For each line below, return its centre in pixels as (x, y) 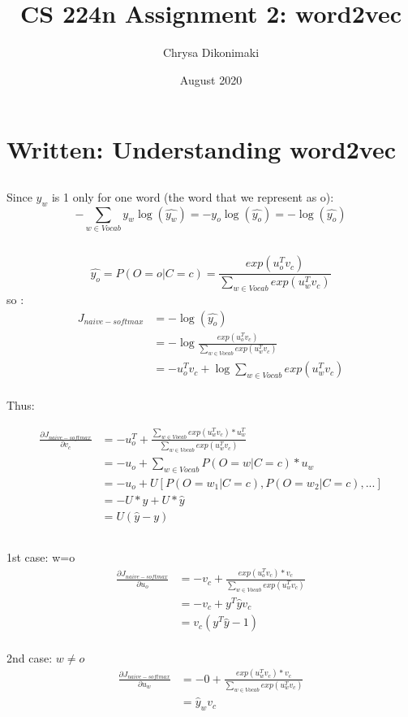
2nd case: (30, 657)
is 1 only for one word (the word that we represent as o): (193, 196)
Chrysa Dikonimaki (211, 52)
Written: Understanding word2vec (201, 149)
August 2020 (211, 79)
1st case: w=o (41, 557)
